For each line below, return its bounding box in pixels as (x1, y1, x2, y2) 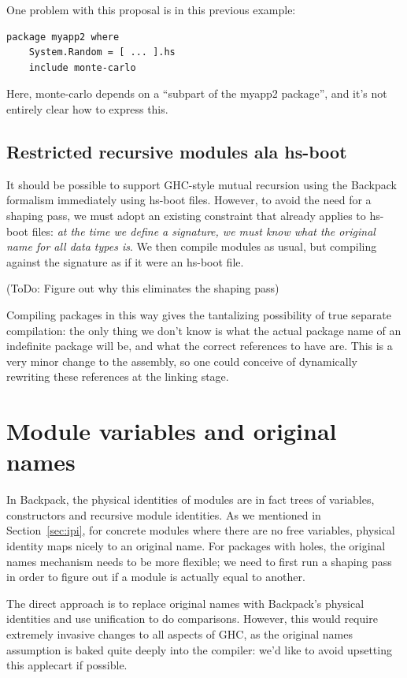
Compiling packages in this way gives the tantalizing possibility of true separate (6, 306, 391, 322)
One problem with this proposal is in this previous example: (6, 2, 296, 17)
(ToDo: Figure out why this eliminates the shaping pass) (6, 280, 279, 296)
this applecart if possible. (6, 657, 128, 673)
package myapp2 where (6, 31, 120, 43)
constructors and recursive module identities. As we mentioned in (6, 506, 321, 523)
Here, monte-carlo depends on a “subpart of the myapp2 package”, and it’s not (6, 85, 387, 102)
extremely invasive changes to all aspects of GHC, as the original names (6, 625, 353, 642)
